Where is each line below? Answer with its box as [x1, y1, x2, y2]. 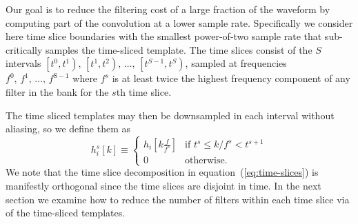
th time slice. [116, 84, 172, 99]
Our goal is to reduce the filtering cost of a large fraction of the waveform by [6, 2, 330, 16]
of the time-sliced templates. [6, 205, 126, 220]
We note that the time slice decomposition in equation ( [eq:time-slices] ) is [6, 165, 319, 179]
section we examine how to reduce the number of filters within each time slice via [6, 192, 350, 206]
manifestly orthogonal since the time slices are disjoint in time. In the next [6, 178, 321, 192]
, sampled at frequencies [185, 56, 287, 70]
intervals [6, 56, 41, 70]
